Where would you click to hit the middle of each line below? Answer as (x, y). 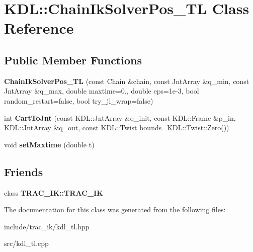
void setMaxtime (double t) (49, 144)
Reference (39, 28)
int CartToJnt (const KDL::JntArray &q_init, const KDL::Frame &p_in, (120, 117)
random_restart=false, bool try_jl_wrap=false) (79, 100)
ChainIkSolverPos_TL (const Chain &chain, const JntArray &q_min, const (127, 81)
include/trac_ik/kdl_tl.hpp (47, 226)
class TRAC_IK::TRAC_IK (54, 192)
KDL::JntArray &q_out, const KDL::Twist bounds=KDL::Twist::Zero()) (117, 128)
